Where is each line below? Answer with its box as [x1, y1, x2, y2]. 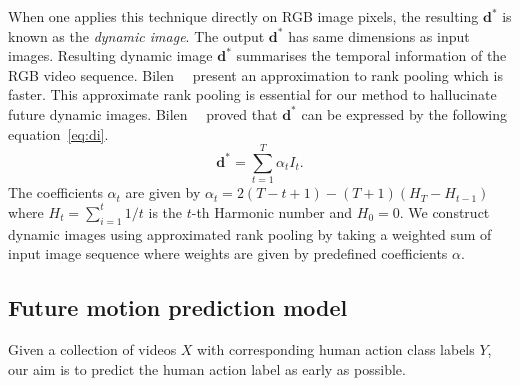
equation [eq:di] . [8, 123, 109, 144]
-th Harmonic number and [191, 201, 353, 222]
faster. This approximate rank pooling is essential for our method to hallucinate [8, 84, 497, 105]
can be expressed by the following [301, 103, 507, 124]
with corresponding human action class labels [197, 339, 475, 360]
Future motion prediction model [8, 292, 348, 323]
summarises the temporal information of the [236, 45, 507, 66]
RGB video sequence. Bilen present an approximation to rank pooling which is [8, 64, 503, 85]
